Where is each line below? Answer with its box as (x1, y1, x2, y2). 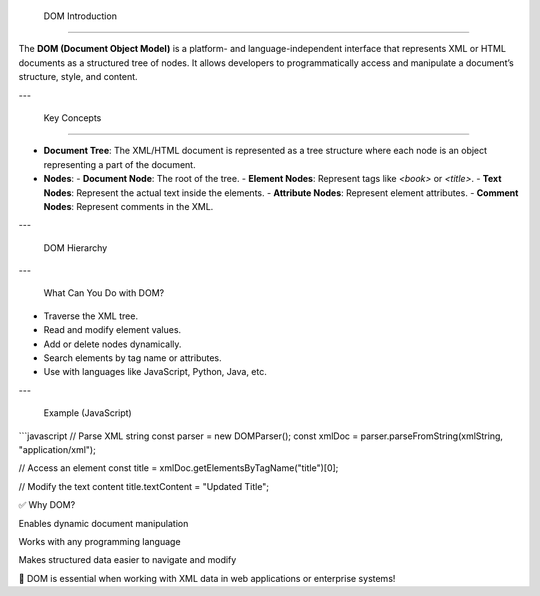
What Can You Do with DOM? (43, 287, 165, 299)
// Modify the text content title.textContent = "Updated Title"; (18, 480, 270, 492)
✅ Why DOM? (18, 499, 76, 511)
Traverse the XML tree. (43, 310, 139, 322)
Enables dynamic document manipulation (18, 517, 189, 529)
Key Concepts (43, 111, 102, 124)
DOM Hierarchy (43, 241, 108, 254)
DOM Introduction (43, 10, 117, 22)
